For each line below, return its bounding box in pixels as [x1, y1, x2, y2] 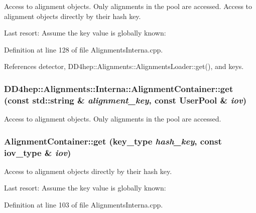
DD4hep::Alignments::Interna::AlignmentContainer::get [4, 82, 233, 94]
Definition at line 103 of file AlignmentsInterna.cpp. [4, 199, 163, 210]
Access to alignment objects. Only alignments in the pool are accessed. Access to [4, 1, 252, 11]
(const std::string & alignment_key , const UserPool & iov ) [4, 93, 247, 106]
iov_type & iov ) [4, 146, 71, 158]
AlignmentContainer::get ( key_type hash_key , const [4, 134, 222, 147]
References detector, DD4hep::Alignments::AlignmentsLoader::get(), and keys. [4, 61, 244, 71]
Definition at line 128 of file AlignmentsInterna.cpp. [4, 44, 163, 54]
